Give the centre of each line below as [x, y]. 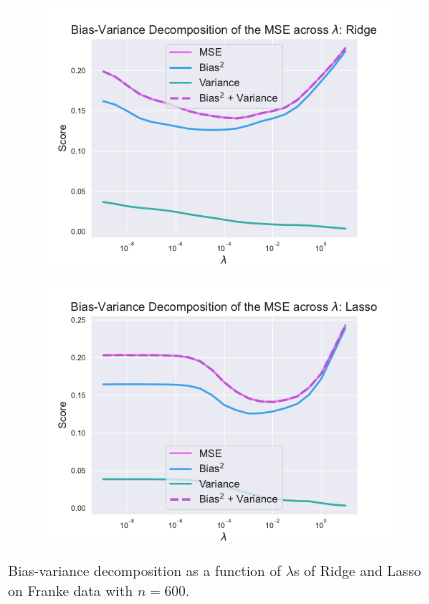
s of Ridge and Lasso [357, 570]
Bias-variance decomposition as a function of [145, 570]
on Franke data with [70, 589]
